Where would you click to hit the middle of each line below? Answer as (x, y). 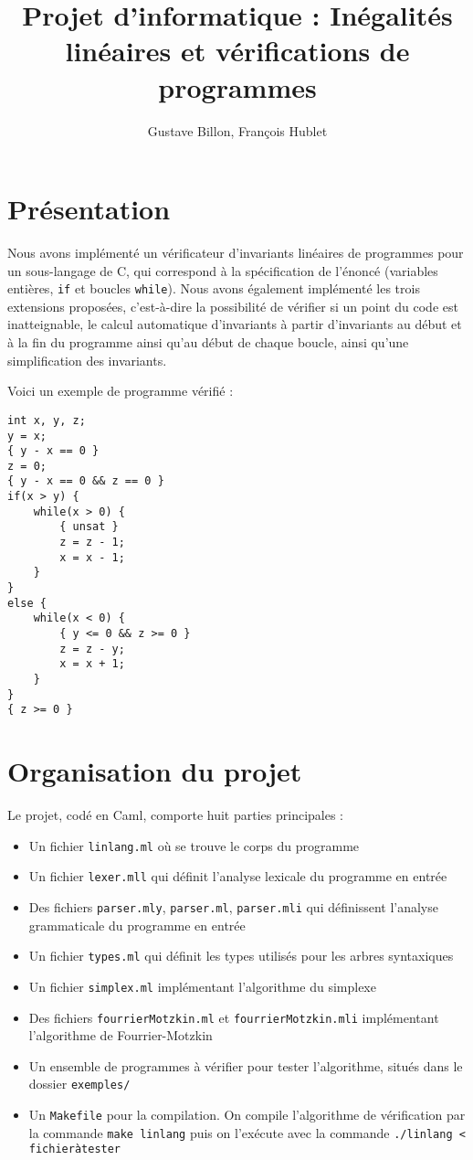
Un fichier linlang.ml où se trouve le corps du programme (194, 845)
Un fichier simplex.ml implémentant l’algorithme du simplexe (202, 986)
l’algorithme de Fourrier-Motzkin (121, 1035)
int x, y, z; (47, 420)
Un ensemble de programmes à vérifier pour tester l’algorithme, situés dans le (246, 1065)
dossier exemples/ (79, 1084)
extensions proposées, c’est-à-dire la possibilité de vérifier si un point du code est (233, 306)
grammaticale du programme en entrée (137, 925)
